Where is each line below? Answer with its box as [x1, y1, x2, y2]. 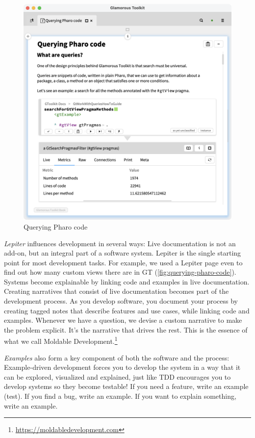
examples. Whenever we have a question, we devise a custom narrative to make [4, 315, 242, 325]
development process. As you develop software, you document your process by [4, 296, 238, 306]
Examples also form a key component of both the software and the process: [4, 352, 229, 362]
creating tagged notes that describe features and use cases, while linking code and [4, 305, 250, 315]
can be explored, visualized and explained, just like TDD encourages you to [4, 371, 231, 382]
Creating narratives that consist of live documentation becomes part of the [4, 286, 229, 296]
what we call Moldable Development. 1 [4, 335, 118, 346]
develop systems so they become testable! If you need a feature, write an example [4, 381, 249, 391]
